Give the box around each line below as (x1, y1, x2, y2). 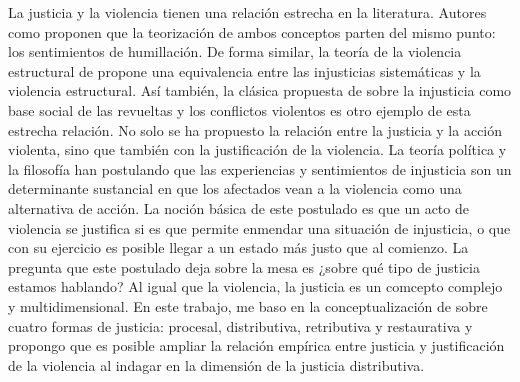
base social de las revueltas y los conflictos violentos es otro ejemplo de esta (8, 99, 471, 120)
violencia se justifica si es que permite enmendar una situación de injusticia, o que (8, 217, 511, 238)
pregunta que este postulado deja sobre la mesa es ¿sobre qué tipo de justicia (8, 256, 480, 277)
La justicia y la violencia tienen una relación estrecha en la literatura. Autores (8, 2, 487, 22)
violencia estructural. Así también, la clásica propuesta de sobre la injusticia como (8, 80, 512, 101)
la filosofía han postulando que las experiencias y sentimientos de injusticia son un (8, 158, 512, 179)
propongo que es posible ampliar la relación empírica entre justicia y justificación (8, 335, 505, 356)
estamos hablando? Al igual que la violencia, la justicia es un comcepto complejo (8, 276, 503, 297)
